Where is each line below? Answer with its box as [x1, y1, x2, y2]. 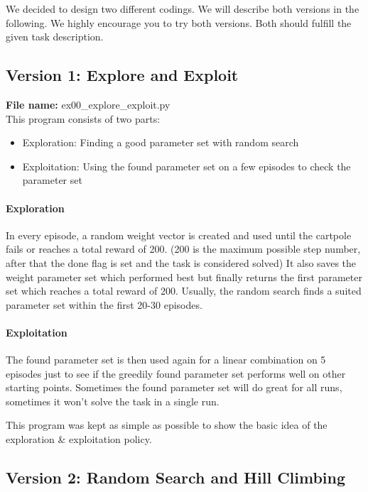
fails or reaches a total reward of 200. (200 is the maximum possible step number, [6, 241, 361, 256]
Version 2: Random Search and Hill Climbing [6, 466, 346, 488]
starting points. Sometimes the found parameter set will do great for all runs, [6, 380, 342, 395]
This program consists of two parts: [6, 111, 161, 126]
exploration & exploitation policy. [6, 432, 152, 447]
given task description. [6, 29, 104, 44]
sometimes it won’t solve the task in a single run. [6, 393, 220, 408]
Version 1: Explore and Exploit [6, 64, 239, 86]
